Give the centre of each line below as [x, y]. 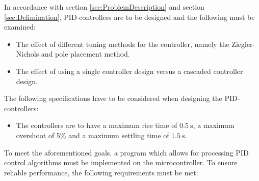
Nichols [28, 54]
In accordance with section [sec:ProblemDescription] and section [104, 7]
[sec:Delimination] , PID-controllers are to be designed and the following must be [129, 17]
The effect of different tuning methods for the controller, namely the [123, 44]
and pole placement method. [85, 54]
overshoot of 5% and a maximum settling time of [93, 135]
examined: [20, 27]
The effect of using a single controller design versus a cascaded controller [129, 71]
